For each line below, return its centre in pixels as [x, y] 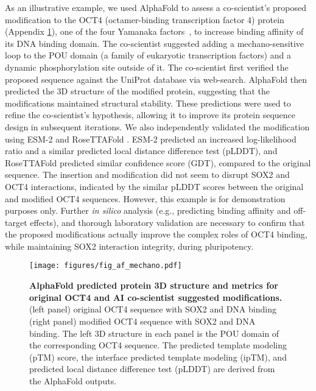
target [16, 222]
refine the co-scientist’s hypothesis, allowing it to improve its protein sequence [150, 115]
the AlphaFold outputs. [73, 380]
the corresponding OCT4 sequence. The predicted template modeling [158, 345]
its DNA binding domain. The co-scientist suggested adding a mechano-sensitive [155, 43]
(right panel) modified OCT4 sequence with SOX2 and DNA [142, 321]
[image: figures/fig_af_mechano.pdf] [106, 266]
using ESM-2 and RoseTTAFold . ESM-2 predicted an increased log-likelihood [151, 139]
